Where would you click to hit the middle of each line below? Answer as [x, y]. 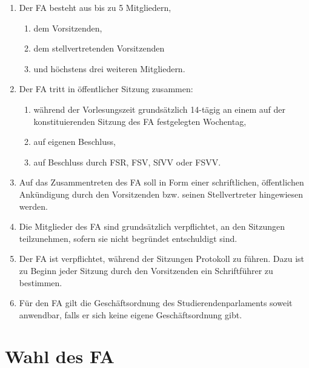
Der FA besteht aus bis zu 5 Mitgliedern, [95, 7]
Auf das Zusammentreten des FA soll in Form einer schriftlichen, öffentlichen [161, 182]
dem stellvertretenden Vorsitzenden [99, 48]
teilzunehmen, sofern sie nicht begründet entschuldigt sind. [128, 238]
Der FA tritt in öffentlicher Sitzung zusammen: [106, 89]
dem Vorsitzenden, [68, 28]
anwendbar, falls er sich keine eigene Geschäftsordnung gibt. [131, 314]
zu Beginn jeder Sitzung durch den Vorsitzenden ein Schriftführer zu [146, 270]
